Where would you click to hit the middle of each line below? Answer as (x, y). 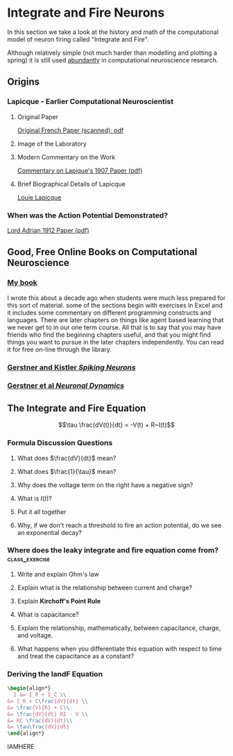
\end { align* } (26, 733)
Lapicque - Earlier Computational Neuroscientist (90, 102)
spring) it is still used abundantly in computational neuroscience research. (113, 60)
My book (23, 283)
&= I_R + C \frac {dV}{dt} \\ (48, 701)
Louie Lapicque (39, 197)
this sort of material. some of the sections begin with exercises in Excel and (115, 305)
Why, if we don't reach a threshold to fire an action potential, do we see (119, 525)
